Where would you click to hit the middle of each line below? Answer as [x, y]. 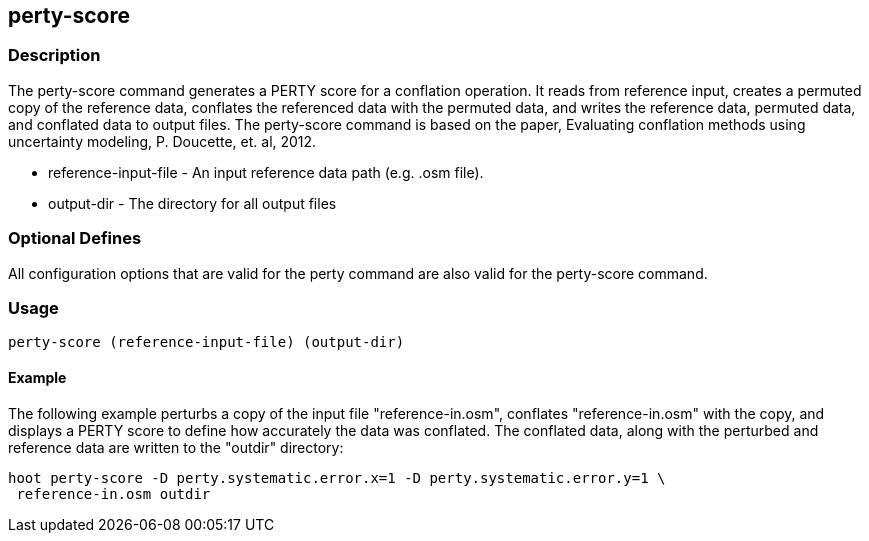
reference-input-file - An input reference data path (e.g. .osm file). [266, 172]
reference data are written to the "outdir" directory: [176, 447]
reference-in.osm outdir [113, 493]
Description [54, 55]
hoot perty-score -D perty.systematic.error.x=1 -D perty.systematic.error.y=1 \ [337, 477]
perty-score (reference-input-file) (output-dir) [206, 342]
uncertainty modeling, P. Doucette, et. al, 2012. [162, 141]
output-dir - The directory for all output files [192, 203]
